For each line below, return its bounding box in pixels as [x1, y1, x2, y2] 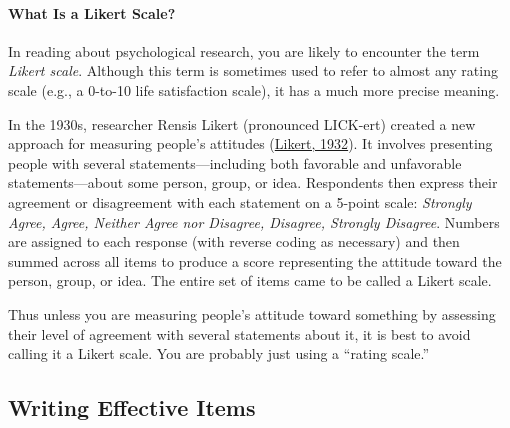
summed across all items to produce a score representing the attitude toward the [8, 250, 502, 271]
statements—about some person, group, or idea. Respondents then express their [8, 172, 498, 193]
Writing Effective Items [8, 392, 256, 423]
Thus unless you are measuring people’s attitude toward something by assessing [8, 303, 496, 324]
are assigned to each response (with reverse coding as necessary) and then [8, 231, 460, 252]
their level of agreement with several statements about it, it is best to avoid [8, 323, 471, 344]
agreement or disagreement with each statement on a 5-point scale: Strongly [8, 191, 472, 212]
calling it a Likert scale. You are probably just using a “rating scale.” [8, 343, 430, 364]
